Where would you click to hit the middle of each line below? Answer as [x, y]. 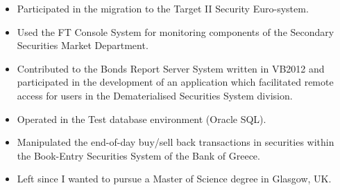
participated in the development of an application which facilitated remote [175, 82]
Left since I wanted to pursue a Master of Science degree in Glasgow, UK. [174, 179]
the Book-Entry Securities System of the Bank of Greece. [138, 155]
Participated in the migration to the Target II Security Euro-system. [163, 8]
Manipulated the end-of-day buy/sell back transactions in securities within [176, 142]
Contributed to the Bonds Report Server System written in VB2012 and [171, 68]
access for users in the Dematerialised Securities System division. [155, 95]
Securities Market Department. [83, 45]
